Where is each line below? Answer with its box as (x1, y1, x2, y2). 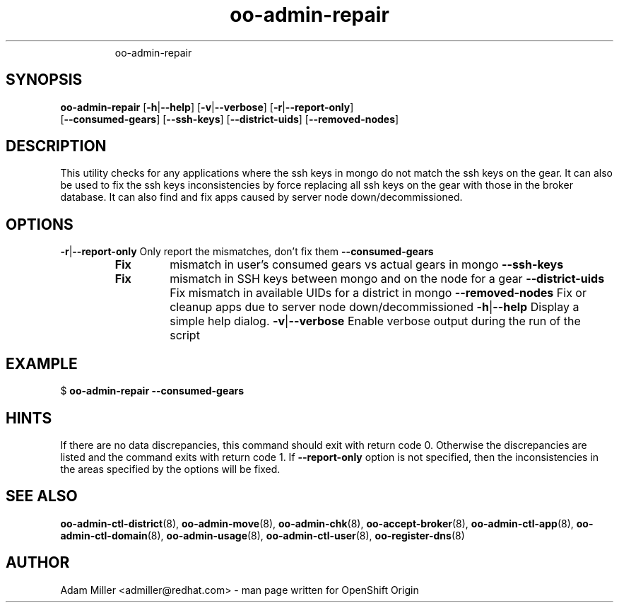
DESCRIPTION (6, 137, 107, 156)
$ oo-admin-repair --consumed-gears (60, 385, 244, 397)
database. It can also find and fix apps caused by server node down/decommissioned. (60, 191, 463, 204)
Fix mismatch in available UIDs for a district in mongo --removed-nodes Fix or (170, 286, 586, 300)
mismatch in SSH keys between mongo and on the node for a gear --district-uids (170, 271, 605, 286)
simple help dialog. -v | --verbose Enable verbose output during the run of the (170, 314, 581, 329)
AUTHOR (6, 554, 70, 572)
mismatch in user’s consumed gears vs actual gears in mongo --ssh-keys (170, 257, 564, 272)
